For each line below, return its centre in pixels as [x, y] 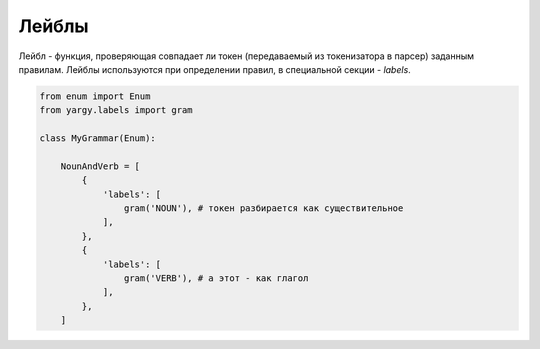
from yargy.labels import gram [116, 110]
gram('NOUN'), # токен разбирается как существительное [263, 208]
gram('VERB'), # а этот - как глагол [216, 278]
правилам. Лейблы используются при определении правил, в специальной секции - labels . [215, 69]
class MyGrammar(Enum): [98, 138]
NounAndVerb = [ [100, 166]
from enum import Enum [95, 96]
